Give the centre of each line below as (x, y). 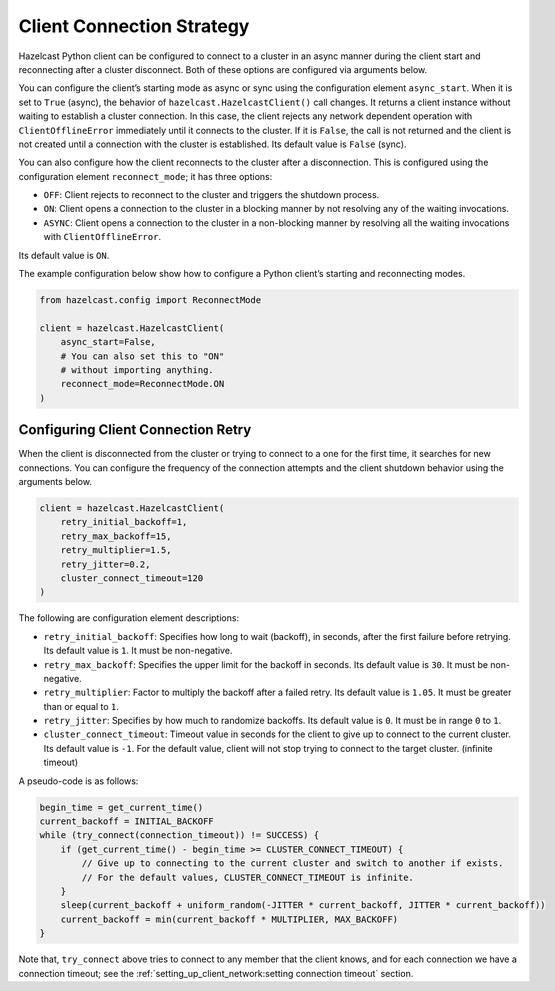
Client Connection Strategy (134, 26)
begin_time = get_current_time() (121, 807)
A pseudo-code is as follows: (78, 781)
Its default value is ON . (64, 255)
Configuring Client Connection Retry (135, 430)
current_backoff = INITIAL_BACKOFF (126, 821)
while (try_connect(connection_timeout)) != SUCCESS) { (179, 835)
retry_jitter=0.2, (105, 564)
